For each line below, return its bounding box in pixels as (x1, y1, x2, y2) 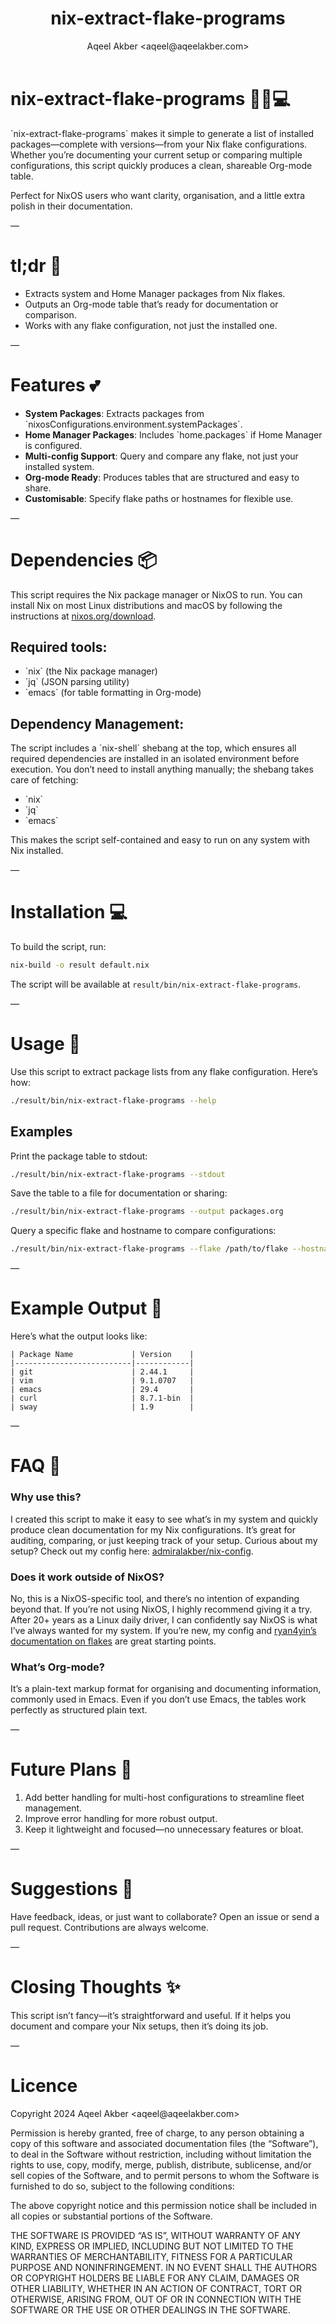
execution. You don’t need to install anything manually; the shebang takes (10, 763, 314, 776)
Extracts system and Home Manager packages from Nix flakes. (24, 287, 286, 299)
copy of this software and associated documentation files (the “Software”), (10, 2137, 319, 2149)
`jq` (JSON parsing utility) (24, 676, 130, 688)
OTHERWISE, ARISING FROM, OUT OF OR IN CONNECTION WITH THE (10, 2293, 302, 2305)
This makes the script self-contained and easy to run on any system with (10, 834, 310, 846)
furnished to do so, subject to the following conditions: (10, 2180, 235, 2192)
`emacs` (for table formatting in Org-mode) (24, 687, 202, 699)
